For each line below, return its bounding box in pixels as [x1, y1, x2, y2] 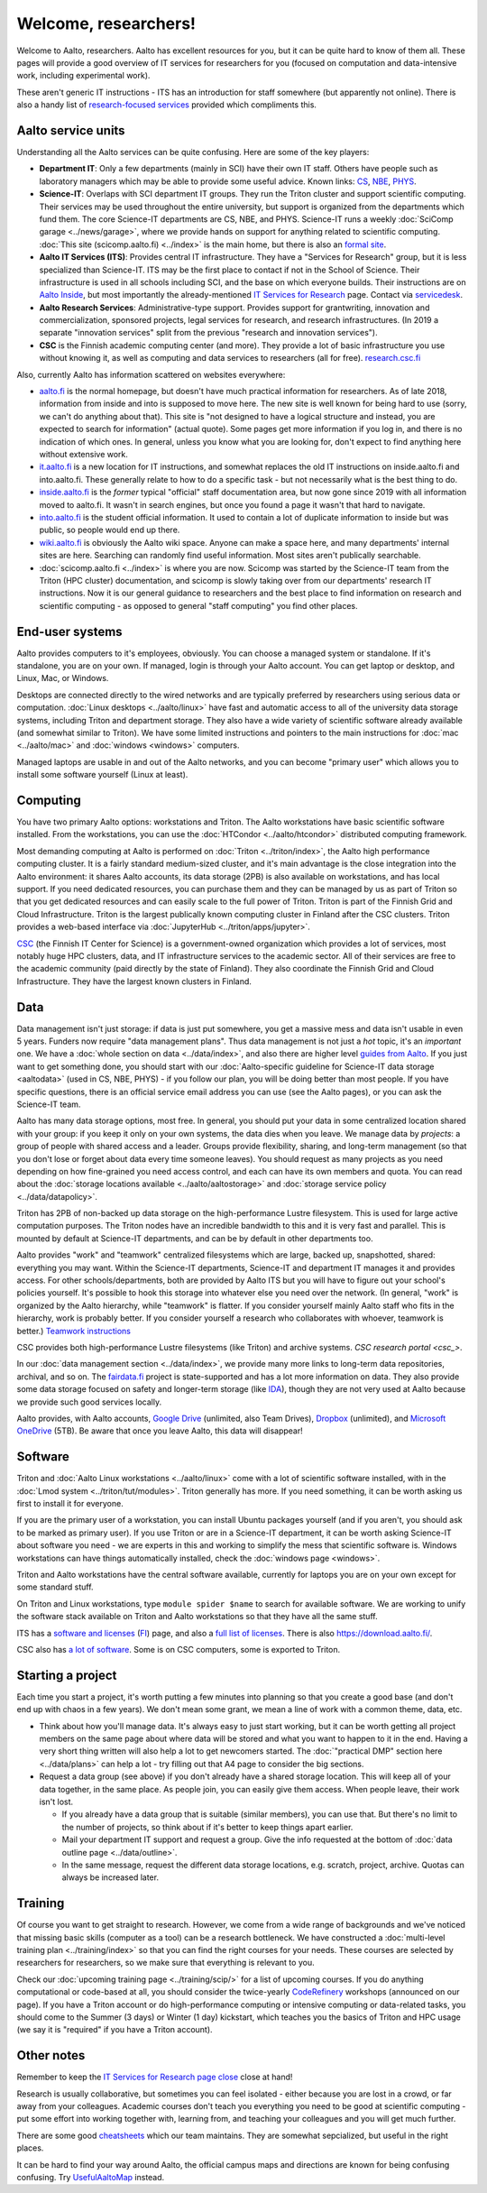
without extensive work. [39, 449, 128, 459]
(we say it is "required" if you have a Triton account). [16, 2024, 213, 2035]
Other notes [16, 2048, 86, 2063]
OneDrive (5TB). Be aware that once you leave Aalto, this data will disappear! [16, 1425, 304, 1436]
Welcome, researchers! [16, 14, 197, 33]
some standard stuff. [16, 1581, 94, 1592]
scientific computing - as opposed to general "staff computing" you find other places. [39, 600, 358, 611]
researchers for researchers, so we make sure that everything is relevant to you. [16, 1958, 315, 1968]
